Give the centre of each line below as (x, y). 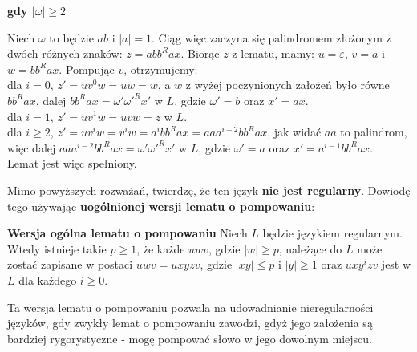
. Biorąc (200, 53)
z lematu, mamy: (273, 53)
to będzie (71, 37)
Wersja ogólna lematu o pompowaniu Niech (128, 233)
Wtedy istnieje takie (57, 248)
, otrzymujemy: (161, 69)
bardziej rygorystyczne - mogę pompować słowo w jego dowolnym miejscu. (190, 338)
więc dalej (32, 147)
